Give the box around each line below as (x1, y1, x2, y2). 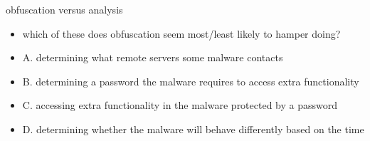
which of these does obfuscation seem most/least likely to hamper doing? (22, 26, 341, 41)
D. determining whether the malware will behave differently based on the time (22, 121, 364, 136)
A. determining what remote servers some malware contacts (22, 50, 283, 65)
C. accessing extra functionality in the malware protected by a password (22, 98, 338, 113)
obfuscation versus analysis (6, 2, 123, 16)
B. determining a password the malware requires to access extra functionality (22, 73, 359, 88)
